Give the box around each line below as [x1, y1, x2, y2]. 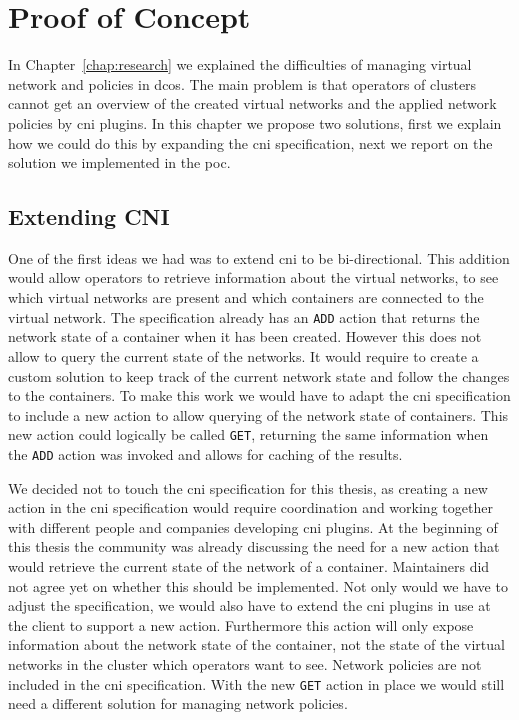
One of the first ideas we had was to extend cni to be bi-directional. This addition [8, 247, 510, 268]
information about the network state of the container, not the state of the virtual [8, 634, 505, 655]
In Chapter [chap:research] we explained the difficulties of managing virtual [8, 54, 472, 75]
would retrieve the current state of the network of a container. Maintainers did [8, 555, 490, 576]
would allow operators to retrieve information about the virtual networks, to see [8, 267, 499, 288]
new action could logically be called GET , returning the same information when [8, 424, 489, 445]
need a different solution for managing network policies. [8, 693, 348, 714]
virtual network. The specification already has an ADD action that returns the [8, 306, 480, 327]
